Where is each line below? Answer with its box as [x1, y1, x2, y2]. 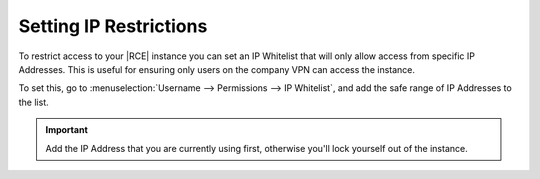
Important [45, 124, 89, 136]
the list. [18, 96, 49, 108]
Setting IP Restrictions [18, 15, 208, 37]
